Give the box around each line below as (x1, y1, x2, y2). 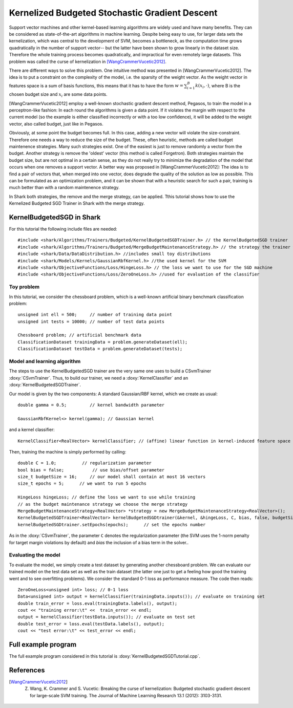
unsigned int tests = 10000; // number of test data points (18, 319, 165, 324)
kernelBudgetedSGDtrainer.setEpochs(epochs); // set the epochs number (18, 522, 206, 527)
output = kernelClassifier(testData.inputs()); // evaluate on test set (18, 614, 195, 620)
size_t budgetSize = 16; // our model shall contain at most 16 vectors (18, 474, 206, 480)
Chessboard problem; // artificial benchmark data (18, 332, 142, 338)
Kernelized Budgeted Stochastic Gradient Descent (9, 7, 218, 18)
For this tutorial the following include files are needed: (9, 226, 117, 232)
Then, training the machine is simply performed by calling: (9, 449, 126, 454)
